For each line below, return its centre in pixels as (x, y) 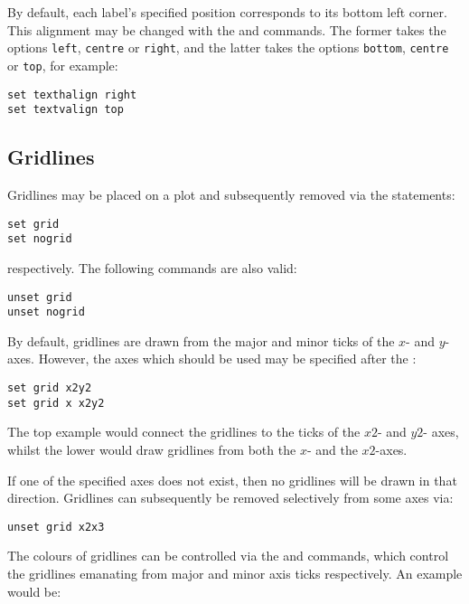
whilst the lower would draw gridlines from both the (152, 449)
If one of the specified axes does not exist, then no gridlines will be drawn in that (232, 480)
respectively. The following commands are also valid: (152, 267)
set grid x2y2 (50, 388)
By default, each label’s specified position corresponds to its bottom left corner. (227, 12)
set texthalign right (72, 94)
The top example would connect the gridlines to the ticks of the (184, 432)
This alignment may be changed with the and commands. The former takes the (227, 29)
